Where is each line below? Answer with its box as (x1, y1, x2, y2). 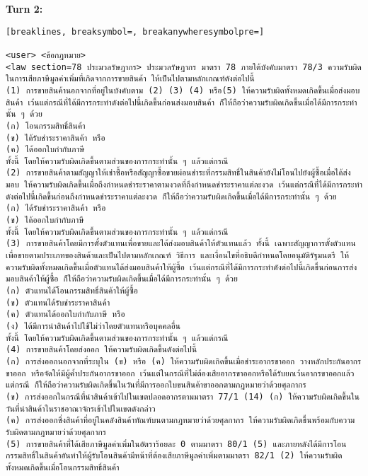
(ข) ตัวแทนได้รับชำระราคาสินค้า (6, 297, 110, 308)
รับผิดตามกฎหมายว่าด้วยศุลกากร (6, 426, 106, 437)
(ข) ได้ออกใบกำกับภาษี (6, 215, 84, 226)
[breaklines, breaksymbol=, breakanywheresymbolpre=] (6, 26, 265, 37)
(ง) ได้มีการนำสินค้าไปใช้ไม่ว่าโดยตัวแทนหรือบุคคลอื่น (6, 321, 180, 331)
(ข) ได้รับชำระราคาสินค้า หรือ (6, 132, 105, 143)
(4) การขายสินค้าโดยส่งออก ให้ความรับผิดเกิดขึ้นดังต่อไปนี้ (6, 344, 197, 355)
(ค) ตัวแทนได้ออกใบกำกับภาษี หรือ (6, 309, 125, 320)
